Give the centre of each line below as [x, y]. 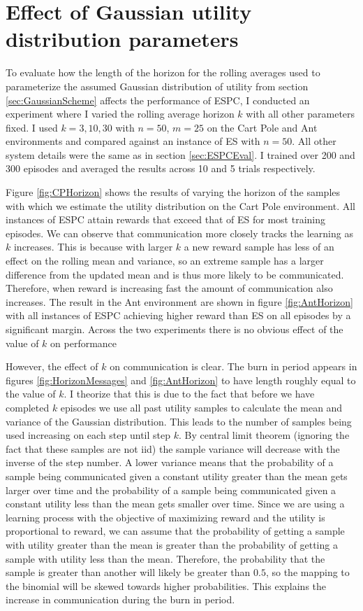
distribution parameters [122, 39]
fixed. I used [32, 127]
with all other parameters [301, 114]
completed [28, 407]
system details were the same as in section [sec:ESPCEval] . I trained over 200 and [180, 154]
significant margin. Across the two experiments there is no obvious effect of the [175, 329]
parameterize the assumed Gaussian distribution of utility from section [157, 86]
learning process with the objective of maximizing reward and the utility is [165, 517]
